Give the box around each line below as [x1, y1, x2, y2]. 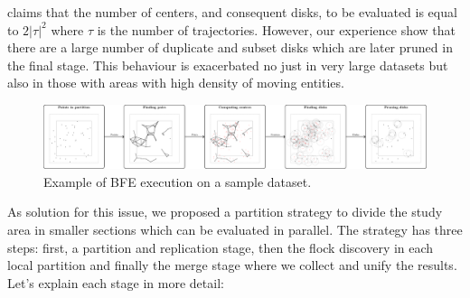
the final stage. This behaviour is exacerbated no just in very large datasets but [7, 55, 448, 74]
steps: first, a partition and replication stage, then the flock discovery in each [7, 237, 434, 256]
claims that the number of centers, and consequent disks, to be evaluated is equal [7, 3, 457, 21]
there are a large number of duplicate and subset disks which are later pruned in [7, 38, 453, 57]
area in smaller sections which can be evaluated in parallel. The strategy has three [7, 219, 463, 238]
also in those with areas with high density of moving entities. [7, 73, 344, 92]
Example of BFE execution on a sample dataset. [43, 172, 312, 191]
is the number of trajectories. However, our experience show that [97, 20, 456, 39]
